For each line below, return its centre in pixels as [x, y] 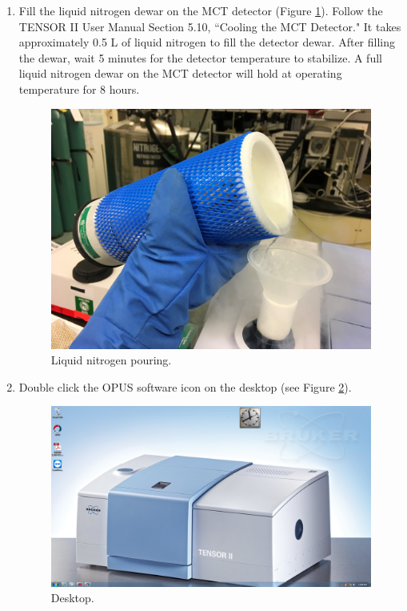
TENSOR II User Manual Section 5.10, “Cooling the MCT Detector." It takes [210, 26]
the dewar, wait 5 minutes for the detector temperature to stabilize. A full [200, 57]
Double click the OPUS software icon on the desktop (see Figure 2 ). [185, 386]
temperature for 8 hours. [79, 88]
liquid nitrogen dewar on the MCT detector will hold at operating [180, 73]
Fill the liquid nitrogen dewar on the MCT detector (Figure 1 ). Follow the [201, 10]
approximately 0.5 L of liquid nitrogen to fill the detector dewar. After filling [207, 42]
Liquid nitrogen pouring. [111, 360]
